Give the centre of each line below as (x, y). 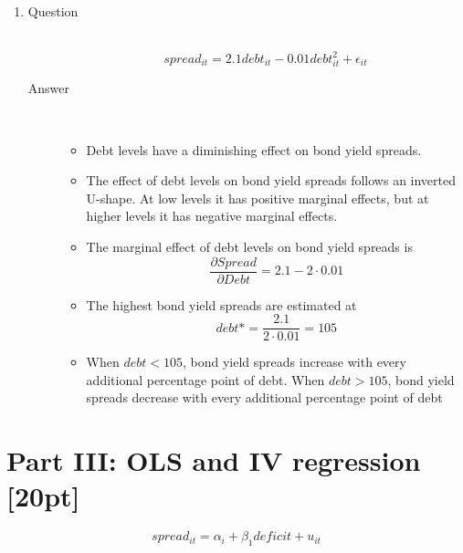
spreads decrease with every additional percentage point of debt (264, 397)
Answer (49, 88)
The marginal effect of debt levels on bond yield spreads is (249, 246)
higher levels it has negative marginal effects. (212, 216)
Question (53, 11)
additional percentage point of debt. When (205, 379)
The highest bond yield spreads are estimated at (221, 304)
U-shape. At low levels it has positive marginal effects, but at (258, 198)
